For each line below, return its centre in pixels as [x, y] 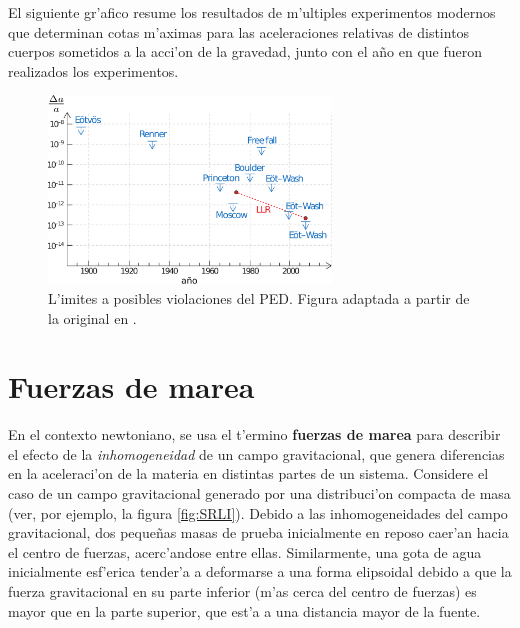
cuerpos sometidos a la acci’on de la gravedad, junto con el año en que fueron [245, 51]
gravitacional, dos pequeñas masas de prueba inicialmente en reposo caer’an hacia [258, 532]
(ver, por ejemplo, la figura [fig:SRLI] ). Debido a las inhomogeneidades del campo [258, 512]
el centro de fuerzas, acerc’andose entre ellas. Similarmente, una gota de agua [245, 551]
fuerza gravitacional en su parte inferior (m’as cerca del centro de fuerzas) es [242, 591]
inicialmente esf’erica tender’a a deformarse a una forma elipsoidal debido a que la [260, 571]
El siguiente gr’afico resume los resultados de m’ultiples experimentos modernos [252, 12]
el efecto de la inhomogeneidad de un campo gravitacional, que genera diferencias [256, 453]
